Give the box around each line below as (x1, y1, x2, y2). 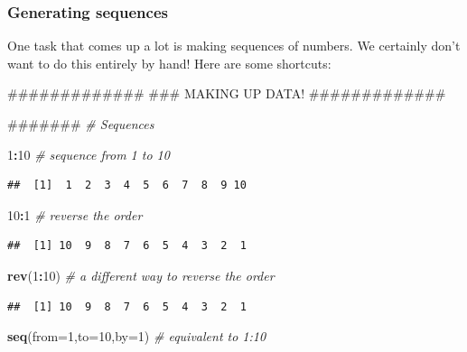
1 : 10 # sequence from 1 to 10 (7, 144, 170, 163)
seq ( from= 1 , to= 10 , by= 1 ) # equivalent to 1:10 (7, 327, 266, 346)
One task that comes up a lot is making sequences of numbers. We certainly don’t (7, 36, 461, 55)
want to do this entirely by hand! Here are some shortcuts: (7, 53, 332, 72)
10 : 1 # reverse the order (7, 205, 143, 224)
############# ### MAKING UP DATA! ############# (7, 84, 446, 103)
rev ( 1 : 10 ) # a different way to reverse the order (7, 265, 275, 284)
